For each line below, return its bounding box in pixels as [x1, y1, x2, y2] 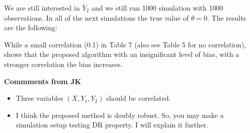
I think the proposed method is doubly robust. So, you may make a [16, 109, 224, 120]
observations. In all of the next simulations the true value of [4, 12, 189, 23]
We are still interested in [4, 3, 80, 13]
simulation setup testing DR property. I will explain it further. [16, 119, 209, 130]
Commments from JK [4, 76, 81, 86]
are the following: [4, 22, 57, 33]
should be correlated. [106, 93, 171, 103]
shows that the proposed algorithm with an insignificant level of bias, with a [4, 49, 239, 59]
